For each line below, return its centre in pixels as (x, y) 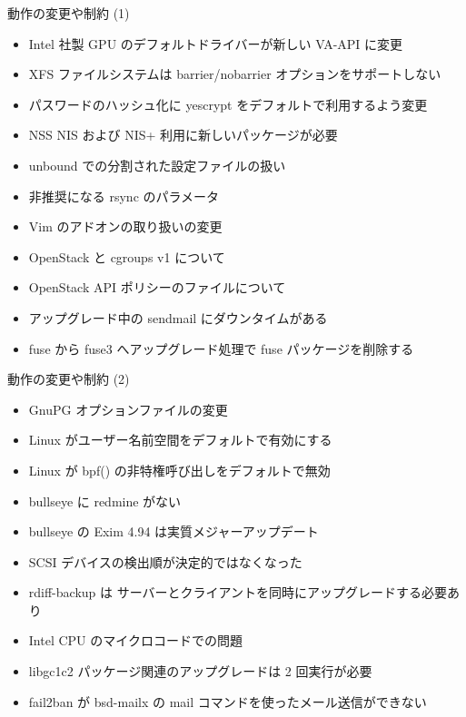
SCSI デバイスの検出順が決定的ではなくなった (165, 561)
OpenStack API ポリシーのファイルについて (157, 287)
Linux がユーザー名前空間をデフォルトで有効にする (180, 440)
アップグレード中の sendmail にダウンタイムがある (178, 317)
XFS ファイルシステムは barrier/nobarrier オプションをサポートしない (235, 74)
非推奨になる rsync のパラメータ (124, 196)
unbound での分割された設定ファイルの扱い (157, 165)
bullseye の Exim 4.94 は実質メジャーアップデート (174, 531)
